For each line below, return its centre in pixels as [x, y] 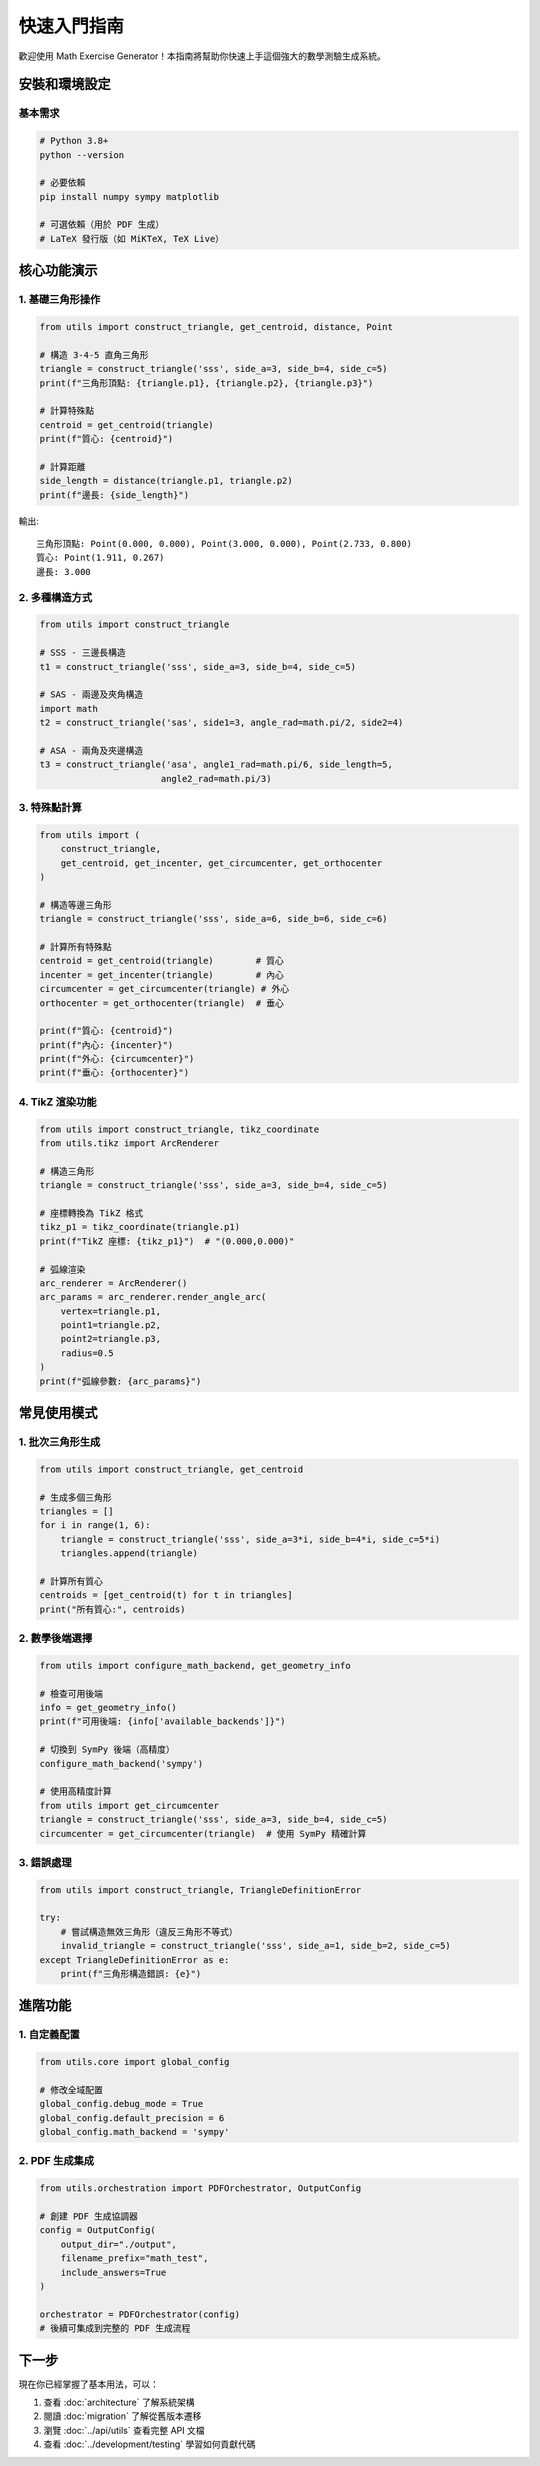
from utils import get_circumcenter [129, 1805]
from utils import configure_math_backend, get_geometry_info [195, 1665]
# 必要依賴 [62, 183]
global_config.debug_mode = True [121, 2104]
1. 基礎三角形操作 [59, 300]
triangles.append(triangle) [129, 1553]
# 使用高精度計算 [75, 1791]
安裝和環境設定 [64, 84]
